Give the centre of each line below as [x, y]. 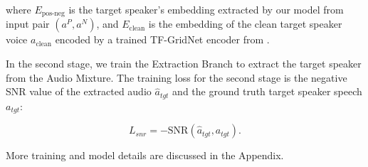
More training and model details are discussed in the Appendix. [145, 155]
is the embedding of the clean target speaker [245, 24]
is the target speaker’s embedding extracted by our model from [206, 9]
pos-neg [53, 14]
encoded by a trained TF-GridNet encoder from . [162, 39]
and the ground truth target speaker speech [267, 91]
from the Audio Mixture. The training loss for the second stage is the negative [177, 77]
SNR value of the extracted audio [79, 91]
